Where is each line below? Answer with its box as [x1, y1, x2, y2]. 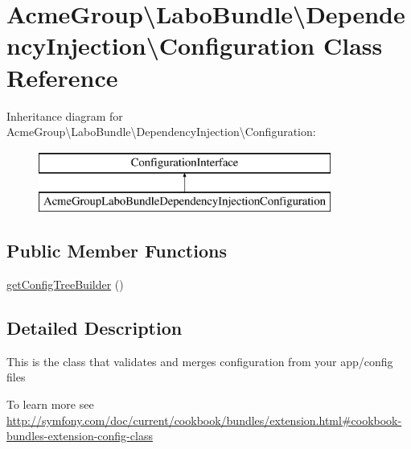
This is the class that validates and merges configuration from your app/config [6, 352, 393, 369]
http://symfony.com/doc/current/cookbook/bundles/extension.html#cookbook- [6, 411, 402, 428]
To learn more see [6, 396, 94, 413]
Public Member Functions [6, 238, 227, 263]
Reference [6, 60, 118, 93]
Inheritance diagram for [6, 107, 123, 124]
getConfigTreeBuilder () [6, 276, 124, 293]
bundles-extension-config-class [6, 427, 153, 444]
